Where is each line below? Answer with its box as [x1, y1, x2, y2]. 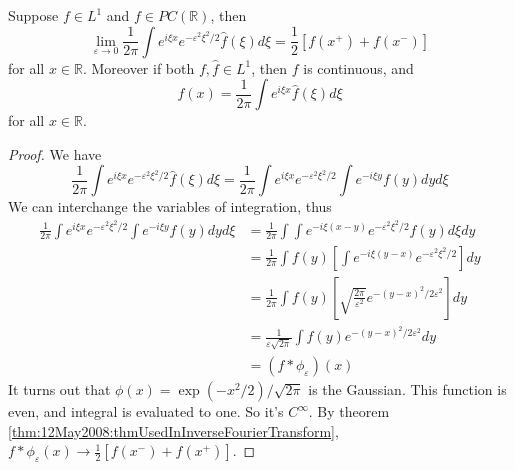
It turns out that [8, 379, 111, 400]
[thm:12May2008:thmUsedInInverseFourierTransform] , [8, 420, 339, 441]
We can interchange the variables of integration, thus [8, 196, 332, 217]
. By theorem [308, 401, 390, 422]
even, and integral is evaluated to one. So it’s [8, 401, 284, 422]
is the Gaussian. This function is [308, 379, 507, 400]
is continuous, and [303, 57, 414, 78]
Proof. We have [8, 143, 102, 164]
